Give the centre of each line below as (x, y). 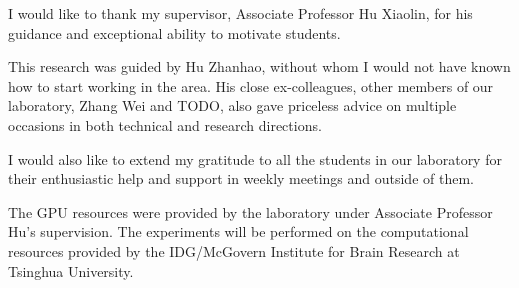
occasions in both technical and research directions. (165, 124)
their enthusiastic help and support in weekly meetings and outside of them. (241, 178)
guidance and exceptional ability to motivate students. (174, 32)
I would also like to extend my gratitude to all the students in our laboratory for (255, 158)
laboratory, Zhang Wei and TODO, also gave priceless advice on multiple (232, 105)
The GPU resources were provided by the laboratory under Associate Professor (250, 211)
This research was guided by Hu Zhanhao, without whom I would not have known (259, 66)
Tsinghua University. (71, 270)
